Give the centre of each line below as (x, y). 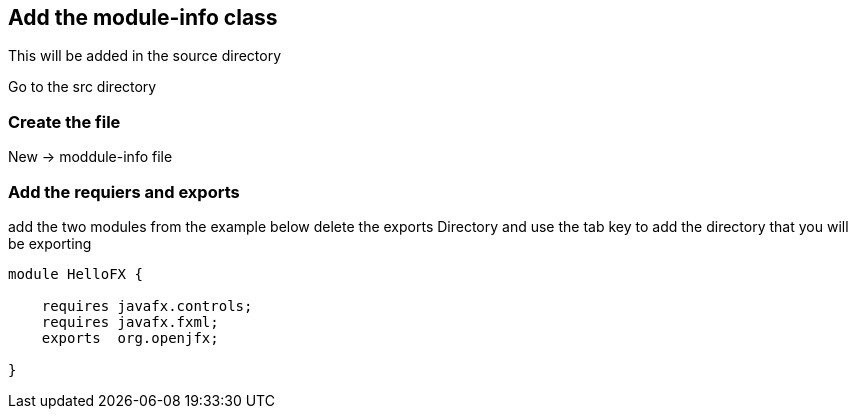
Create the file (64, 121)
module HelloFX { (75, 273)
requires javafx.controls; (147, 305)
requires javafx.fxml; (130, 321)
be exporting (50, 243)
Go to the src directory (82, 87)
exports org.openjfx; (130, 337)
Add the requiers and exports (124, 191)
